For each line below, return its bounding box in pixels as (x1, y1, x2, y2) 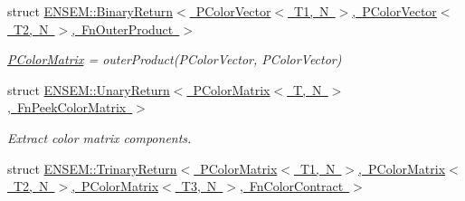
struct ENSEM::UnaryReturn (7, 80, 170, 99)
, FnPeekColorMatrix (7, 98, 127, 117)
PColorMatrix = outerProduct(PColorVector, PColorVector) (7, 50, 342, 69)
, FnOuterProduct (71, 19, 174, 38)
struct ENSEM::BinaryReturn (7, 2, 174, 20)
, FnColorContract (239, 177, 344, 196)
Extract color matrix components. (7, 128, 192, 147)
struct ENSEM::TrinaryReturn (7, 158, 177, 177)
